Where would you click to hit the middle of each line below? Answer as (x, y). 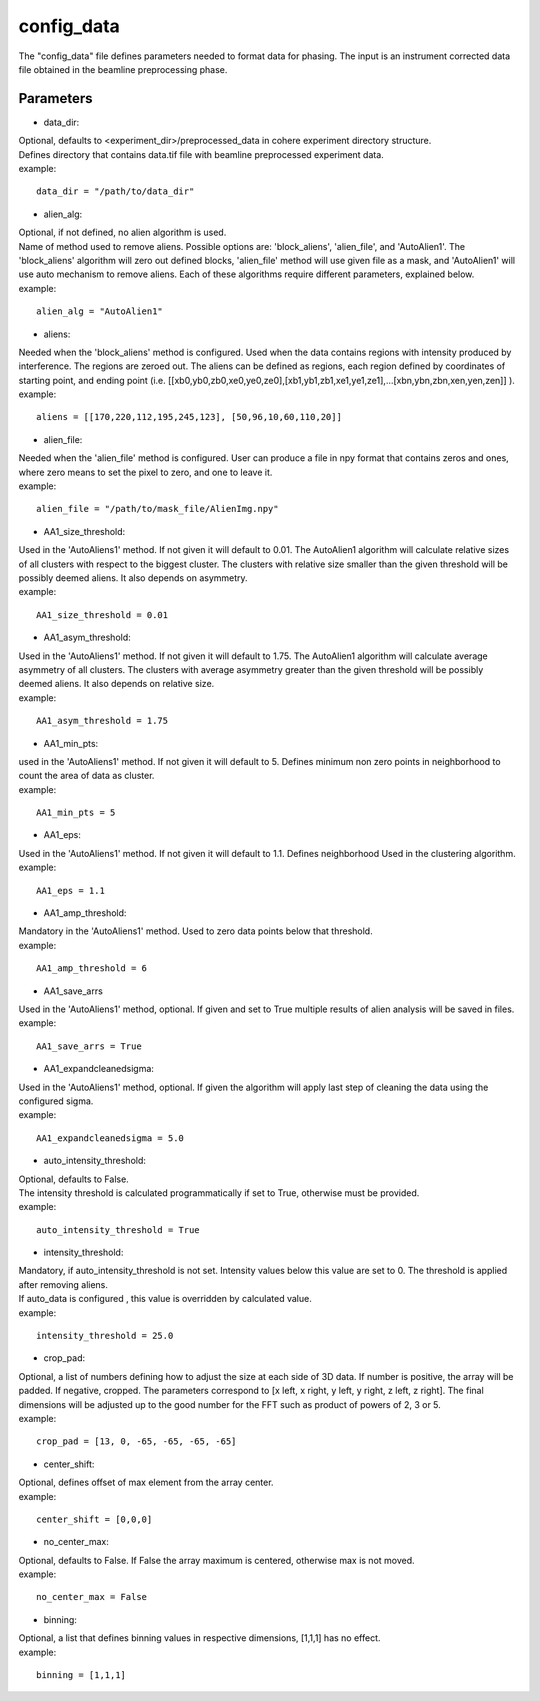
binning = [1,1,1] (81, 1675)
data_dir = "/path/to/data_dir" (115, 191)
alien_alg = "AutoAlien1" (100, 311)
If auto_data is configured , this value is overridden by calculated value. (165, 1299)
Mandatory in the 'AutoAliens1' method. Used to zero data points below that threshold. (196, 931)
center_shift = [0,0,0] (94, 1519)
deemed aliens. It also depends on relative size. (116, 684)
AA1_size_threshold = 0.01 (102, 614)
